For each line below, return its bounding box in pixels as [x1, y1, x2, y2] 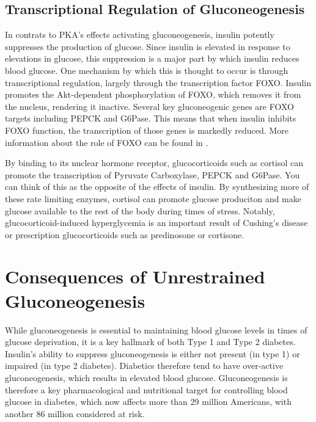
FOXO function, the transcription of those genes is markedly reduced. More [5, 123, 288, 136]
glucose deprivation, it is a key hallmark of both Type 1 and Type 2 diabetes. [5, 335, 296, 348]
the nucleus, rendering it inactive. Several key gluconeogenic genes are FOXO [5, 100, 294, 112]
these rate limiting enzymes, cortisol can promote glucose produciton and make [5, 192, 301, 205]
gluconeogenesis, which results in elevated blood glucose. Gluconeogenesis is [5, 371, 288, 384]
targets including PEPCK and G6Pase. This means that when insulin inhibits [5, 112, 296, 125]
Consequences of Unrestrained [5, 264, 265, 289]
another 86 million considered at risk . [5, 407, 145, 420]
